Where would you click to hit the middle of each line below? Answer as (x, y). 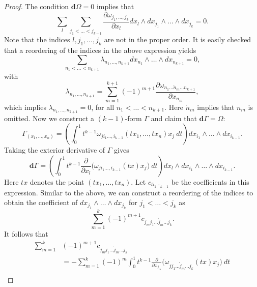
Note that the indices (37, 39)
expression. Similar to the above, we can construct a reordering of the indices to (129, 192)
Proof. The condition (37, 6)
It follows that (26, 234)
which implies (25, 107)
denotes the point (57, 182)
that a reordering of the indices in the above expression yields (100, 50)
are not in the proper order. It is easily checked (178, 39)
